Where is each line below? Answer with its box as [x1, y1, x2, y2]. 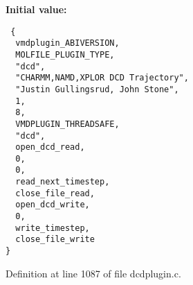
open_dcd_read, [15, 142, 85, 153]
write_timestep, [15, 223, 90, 233]
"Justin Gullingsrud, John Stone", [15, 84, 179, 94]
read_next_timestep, [15, 177, 110, 187]
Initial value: [6, 2, 67, 16]
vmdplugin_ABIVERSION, [15, 38, 120, 49]
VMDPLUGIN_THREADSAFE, [15, 119, 120, 129]
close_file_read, [15, 188, 95, 198]
